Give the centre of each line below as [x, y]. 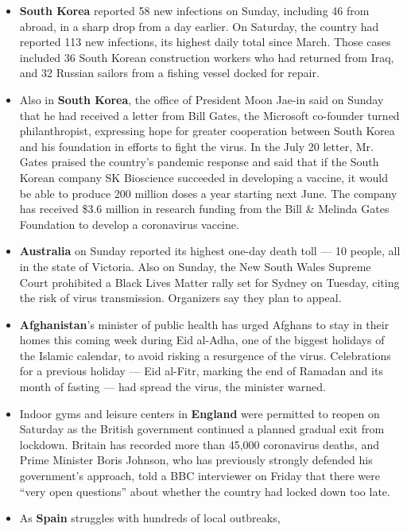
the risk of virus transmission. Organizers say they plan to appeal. [180, 298]
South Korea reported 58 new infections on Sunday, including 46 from [194, 10]
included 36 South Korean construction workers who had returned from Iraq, [207, 57]
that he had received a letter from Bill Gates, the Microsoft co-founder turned [209, 115]
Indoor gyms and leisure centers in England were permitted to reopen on [200, 413]
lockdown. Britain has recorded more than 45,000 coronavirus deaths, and [199, 444]
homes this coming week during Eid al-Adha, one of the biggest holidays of [202, 340]
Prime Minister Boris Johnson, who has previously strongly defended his [196, 460]
